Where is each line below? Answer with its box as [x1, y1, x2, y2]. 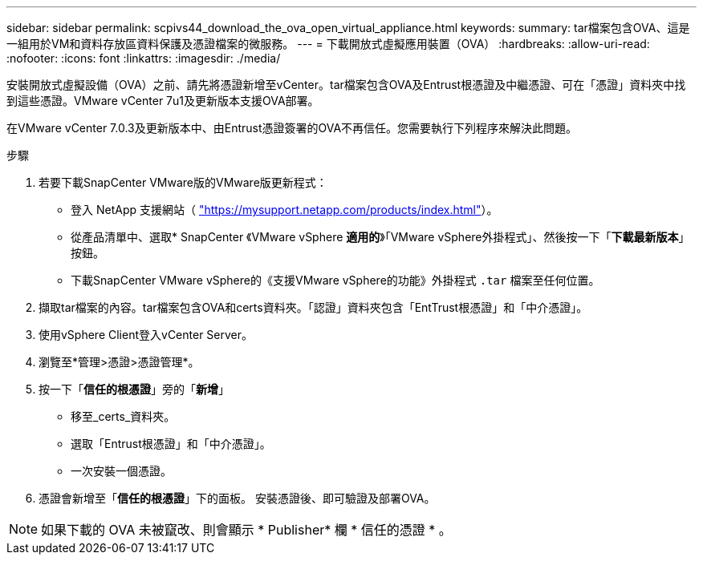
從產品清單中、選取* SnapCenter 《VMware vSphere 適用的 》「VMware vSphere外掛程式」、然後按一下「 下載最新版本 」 [71, 230, 690, 244]
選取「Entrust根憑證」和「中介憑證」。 [71, 437, 271, 450]
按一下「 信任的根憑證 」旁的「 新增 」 [39, 382, 230, 396]
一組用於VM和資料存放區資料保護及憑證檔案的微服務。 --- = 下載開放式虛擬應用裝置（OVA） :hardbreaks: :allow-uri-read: [6, 37, 650, 50]
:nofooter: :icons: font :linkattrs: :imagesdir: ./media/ [6, 51, 281, 65]
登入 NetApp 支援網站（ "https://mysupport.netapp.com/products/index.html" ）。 [71, 203, 498, 216]
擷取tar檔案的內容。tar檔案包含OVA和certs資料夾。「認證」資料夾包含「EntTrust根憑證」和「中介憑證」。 [39, 301, 588, 314]
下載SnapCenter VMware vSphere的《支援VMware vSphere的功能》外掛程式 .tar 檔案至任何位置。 [71, 273, 600, 287]
